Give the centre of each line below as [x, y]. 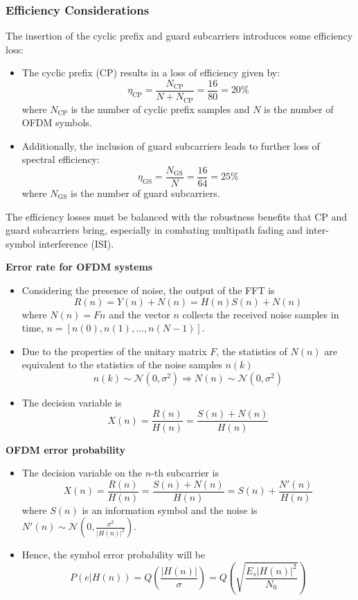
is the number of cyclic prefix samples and [160, 109]
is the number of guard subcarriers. [145, 192]
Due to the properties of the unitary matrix [114, 351]
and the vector [140, 314]
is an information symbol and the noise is [170, 509]
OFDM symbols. [57, 122]
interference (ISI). [76, 243]
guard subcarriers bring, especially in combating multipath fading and [154, 230]
